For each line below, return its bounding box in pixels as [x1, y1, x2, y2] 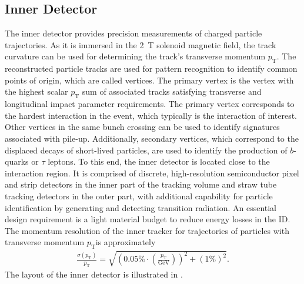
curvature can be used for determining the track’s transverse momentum [5, 50, 266, 62]
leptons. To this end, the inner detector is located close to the [48, 155, 270, 168]
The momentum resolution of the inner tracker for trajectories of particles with [5, 224, 289, 236]
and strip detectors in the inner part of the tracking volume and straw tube [5, 178, 277, 191]
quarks [5, 155, 29, 168]
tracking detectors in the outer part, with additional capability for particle [5, 189, 273, 202]
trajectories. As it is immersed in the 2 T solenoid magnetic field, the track [5, 38, 276, 51]
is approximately [95, 236, 156, 248]
